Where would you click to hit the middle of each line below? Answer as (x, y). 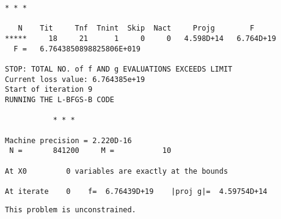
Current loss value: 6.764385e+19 (75, 79)
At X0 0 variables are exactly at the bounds (117, 171)
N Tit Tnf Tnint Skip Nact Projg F (136, 28)
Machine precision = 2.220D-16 (68, 140)
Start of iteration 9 (49, 90)
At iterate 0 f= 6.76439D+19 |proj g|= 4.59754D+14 (136, 191)
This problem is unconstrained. (71, 210)
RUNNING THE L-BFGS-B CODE (60, 99)
